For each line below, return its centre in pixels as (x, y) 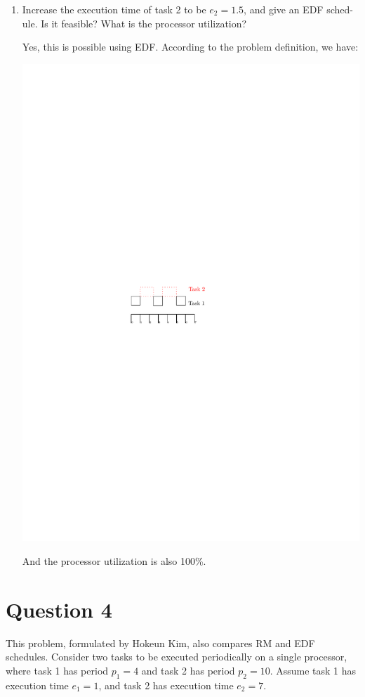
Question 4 (59, 609)
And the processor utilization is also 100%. (114, 560)
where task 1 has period (57, 670)
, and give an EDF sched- (298, 9)
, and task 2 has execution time (166, 685)
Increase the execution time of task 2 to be (114, 9)
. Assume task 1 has (313, 670)
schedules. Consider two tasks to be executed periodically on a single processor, (177, 657)
